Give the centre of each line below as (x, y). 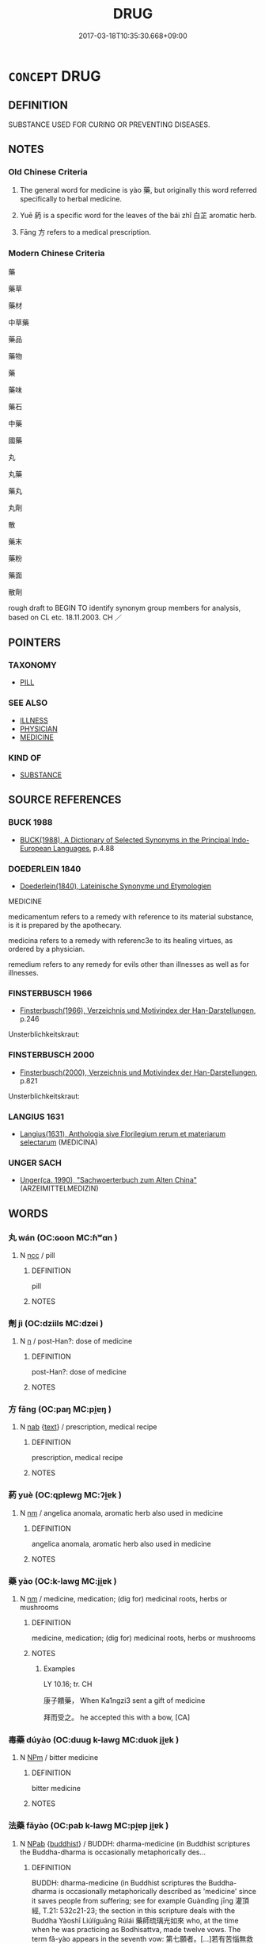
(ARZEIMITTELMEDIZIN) (59, 1189)
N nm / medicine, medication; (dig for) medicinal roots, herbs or (123, 1599)
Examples (59, 1669)
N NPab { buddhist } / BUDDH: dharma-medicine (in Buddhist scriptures (135, 1843)
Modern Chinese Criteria (57, 253)
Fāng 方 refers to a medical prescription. (85, 232)
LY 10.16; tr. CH (68, 1684)
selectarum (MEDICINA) (59, 1142)
